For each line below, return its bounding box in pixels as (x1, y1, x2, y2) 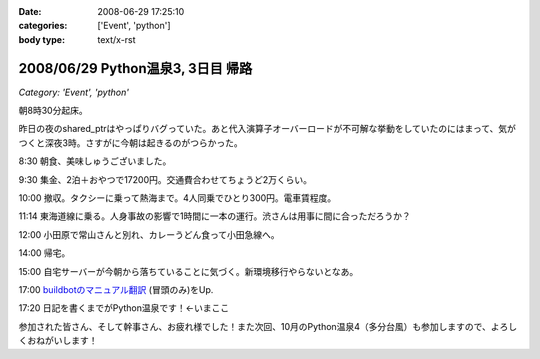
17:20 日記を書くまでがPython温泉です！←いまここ (18, 302, 230, 314)
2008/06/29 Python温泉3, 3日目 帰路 (18, 60, 253, 77)
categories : (18, 20, 68, 32)
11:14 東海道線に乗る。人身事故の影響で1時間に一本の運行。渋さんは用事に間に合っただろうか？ (18, 210, 411, 222)
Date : (18, 6, 42, 17)
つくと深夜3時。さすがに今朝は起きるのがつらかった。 (18, 136, 244, 149)
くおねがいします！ (18, 335, 98, 347)
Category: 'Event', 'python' (18, 86, 130, 98)
